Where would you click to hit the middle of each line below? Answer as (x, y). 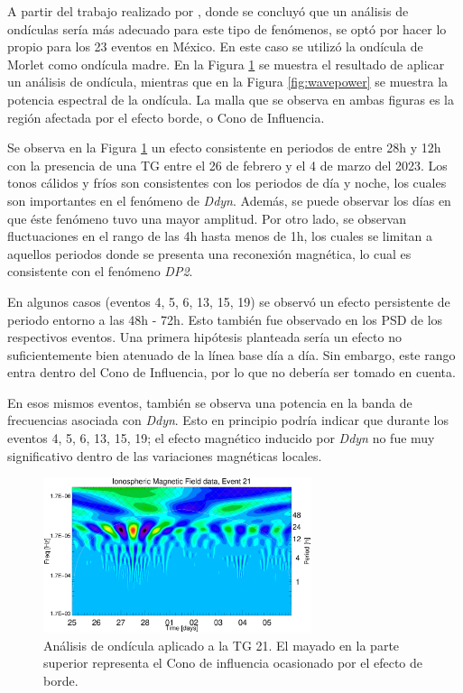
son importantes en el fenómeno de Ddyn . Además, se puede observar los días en (229, 200)
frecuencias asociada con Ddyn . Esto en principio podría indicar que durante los (228, 420)
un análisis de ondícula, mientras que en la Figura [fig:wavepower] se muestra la (228, 82)
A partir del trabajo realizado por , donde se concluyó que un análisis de (208, 11)
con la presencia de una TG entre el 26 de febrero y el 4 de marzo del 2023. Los (227, 165)
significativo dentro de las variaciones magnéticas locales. (165, 455)
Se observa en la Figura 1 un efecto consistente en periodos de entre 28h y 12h (224, 148)
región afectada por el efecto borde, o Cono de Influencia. (166, 117)
